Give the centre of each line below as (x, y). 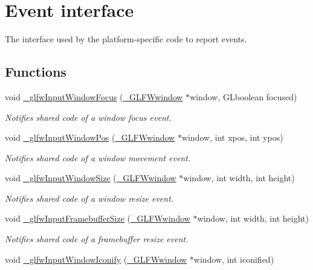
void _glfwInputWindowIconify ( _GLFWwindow (96, 259)
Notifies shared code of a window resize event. (89, 198)
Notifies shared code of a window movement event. (98, 157)
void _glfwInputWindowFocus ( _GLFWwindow (94, 96)
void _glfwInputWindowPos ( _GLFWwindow (90, 137)
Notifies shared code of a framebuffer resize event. (97, 239)
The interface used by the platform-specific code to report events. (126, 39)
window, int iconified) (234, 259)
